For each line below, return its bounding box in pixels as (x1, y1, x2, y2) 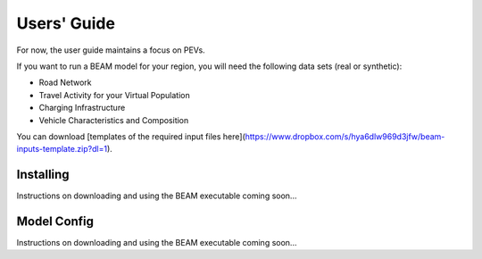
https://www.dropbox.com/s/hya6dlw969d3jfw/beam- (245, 130, 445, 142)
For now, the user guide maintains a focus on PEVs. (16, 45, 205, 55)
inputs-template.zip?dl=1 (16, 144, 107, 155)
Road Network (38, 77, 92, 88)
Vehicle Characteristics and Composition (38, 114, 189, 125)
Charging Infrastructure (38, 103, 126, 113)
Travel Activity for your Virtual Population (38, 89, 191, 100)
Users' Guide (16, 13, 116, 33)
